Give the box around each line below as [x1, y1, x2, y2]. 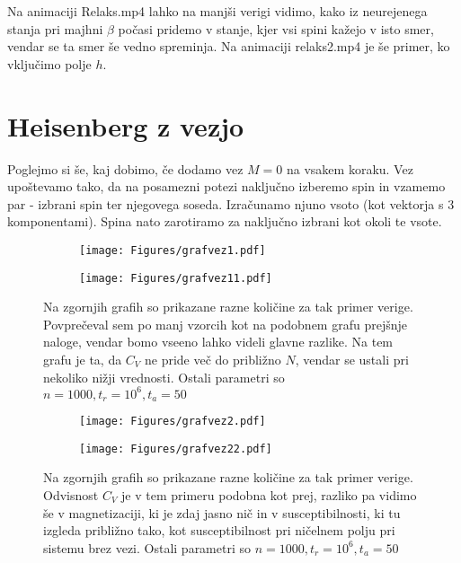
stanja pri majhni [7, 19, 103, 38]
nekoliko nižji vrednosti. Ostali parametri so [43, 367, 285, 386]
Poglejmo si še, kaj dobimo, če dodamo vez [7, 159, 244, 178]
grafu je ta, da [43, 349, 122, 368]
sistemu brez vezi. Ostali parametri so [43, 538, 251, 557]
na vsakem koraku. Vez [287, 159, 413, 178]
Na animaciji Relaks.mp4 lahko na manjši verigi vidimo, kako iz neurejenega [7, 2, 428, 20]
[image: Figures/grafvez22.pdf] [79, 442, 272, 455]
